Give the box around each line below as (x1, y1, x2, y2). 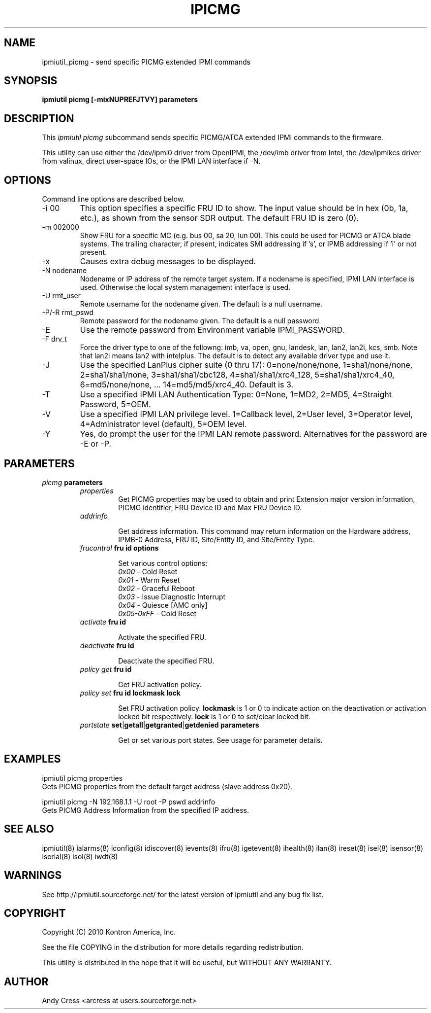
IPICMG (190, 1, 241, 18)
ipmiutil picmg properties (42, 773, 123, 782)
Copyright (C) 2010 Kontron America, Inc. (42, 928, 176, 937)
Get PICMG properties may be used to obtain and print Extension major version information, (118, 494, 415, 503)
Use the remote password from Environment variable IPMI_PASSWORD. (80, 325, 345, 335)
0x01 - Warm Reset (118, 575, 180, 584)
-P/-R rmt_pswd (42, 308, 94, 317)
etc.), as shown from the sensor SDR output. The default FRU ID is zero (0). (80, 213, 359, 223)
